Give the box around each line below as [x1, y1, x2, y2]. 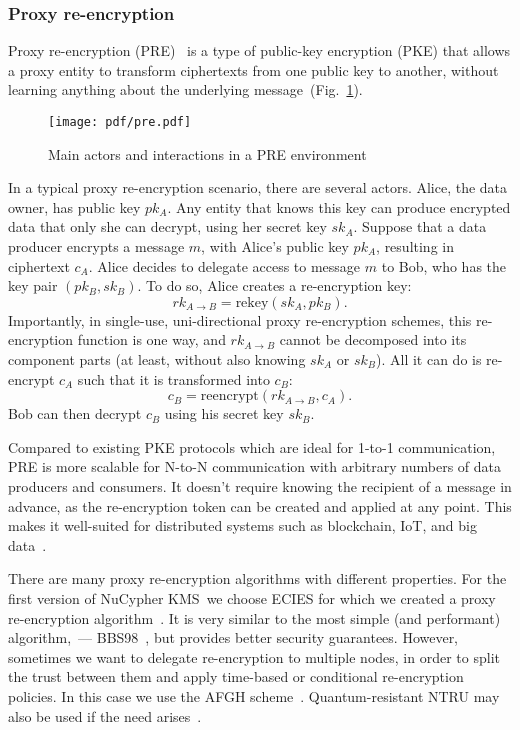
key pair [8, 275, 58, 296]
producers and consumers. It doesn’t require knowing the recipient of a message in [8, 475, 512, 496]
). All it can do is [375, 349, 482, 369]
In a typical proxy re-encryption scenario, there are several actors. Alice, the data [8, 177, 508, 198]
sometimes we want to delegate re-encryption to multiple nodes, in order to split [8, 646, 500, 667]
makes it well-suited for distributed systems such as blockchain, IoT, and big [8, 515, 477, 536]
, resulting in [376, 236, 454, 257]
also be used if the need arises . [8, 705, 202, 726]
